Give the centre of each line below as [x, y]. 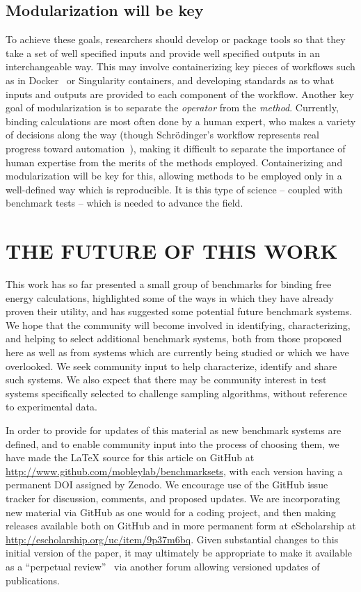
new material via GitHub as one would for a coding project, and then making [171, 512]
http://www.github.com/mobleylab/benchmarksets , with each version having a [174, 471]
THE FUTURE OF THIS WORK [172, 251]
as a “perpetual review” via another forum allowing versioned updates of [163, 566]
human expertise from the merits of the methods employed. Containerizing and [174, 162]
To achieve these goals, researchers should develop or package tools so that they [176, 39]
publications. [33, 580]
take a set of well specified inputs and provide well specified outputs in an [163, 53]
